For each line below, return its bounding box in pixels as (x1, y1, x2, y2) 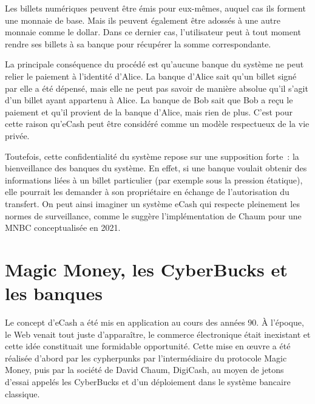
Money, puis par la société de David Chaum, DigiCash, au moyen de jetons (5, 363, 284, 376)
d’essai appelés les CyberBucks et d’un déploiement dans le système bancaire (5, 375, 291, 388)
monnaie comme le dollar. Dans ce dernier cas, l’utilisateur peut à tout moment (5, 26, 301, 38)
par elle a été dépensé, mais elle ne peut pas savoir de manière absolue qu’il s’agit (5, 81, 308, 94)
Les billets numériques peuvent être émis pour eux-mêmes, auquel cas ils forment (5, 2, 306, 14)
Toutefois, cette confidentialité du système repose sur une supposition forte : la (5, 149, 299, 162)
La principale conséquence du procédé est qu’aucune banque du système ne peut (5, 58, 304, 70)
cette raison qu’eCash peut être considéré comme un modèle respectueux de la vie (5, 117, 310, 130)
